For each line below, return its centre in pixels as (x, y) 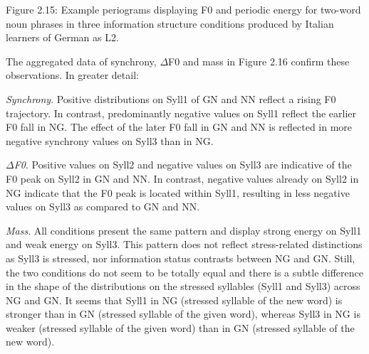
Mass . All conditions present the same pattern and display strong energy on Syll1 (184, 230)
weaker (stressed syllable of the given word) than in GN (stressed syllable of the (180, 327)
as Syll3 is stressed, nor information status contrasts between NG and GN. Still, (181, 258)
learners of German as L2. (62, 37)
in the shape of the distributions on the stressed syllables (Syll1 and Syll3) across (183, 286)
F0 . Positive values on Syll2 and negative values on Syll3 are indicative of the (183, 165)
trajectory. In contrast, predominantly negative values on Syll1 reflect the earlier (181, 113)
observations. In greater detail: (72, 75)
